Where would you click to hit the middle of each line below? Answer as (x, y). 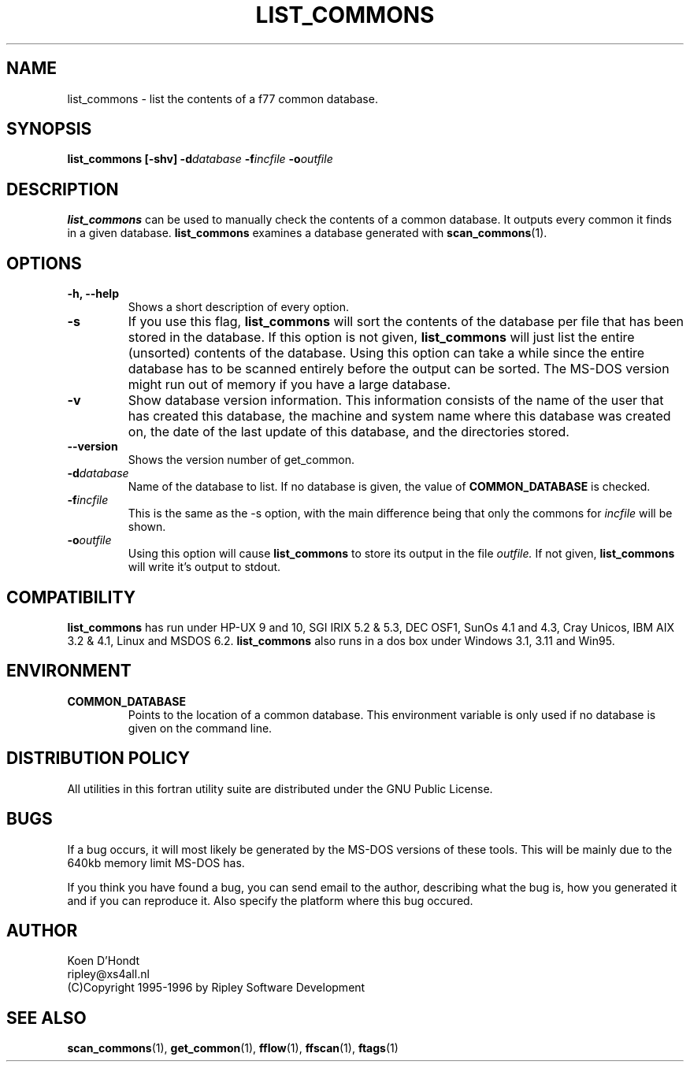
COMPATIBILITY (71, 597)
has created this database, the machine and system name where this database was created (399, 416)
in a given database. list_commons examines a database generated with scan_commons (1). (307, 233)
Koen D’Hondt (104, 961)
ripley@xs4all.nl (108, 974)
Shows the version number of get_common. (241, 460)
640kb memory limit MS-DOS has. (156, 862)
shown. (147, 527)
